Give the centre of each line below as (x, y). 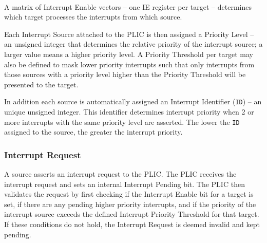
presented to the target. (41, 84)
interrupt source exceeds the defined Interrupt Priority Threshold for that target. (132, 214)
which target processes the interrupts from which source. (93, 17)
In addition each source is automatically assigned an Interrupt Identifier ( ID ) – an (133, 101)
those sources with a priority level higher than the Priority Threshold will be (125, 74)
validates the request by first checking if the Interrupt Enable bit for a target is (129, 194)
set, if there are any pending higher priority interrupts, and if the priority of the (130, 204)
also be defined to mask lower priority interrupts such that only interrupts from (129, 64)
